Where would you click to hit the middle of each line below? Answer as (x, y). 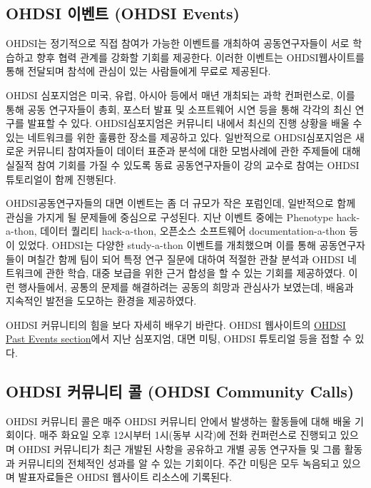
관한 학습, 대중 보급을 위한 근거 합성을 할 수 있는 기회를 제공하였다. (195, 273)
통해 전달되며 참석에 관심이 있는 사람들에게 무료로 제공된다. (138, 71)
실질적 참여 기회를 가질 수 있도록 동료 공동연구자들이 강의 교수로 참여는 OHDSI (183, 164)
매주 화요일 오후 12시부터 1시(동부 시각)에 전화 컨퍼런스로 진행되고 (188, 435)
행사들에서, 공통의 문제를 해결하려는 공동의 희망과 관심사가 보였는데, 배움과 (186, 286)
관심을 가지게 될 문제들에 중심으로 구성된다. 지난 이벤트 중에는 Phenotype (169, 217)
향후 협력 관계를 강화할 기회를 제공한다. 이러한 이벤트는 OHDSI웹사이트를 (200, 57)
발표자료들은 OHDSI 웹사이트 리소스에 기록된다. (125, 477)
